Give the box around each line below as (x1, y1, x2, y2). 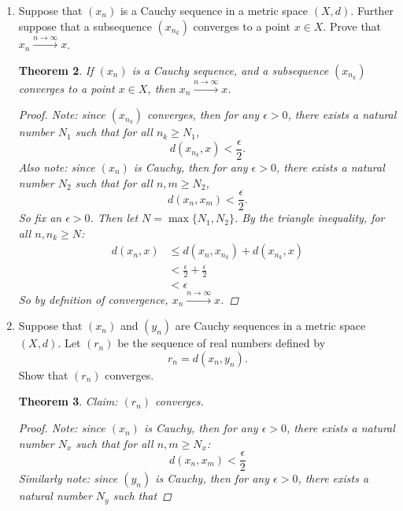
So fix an (18, 209, 62, 226)
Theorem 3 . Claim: (18, 393, 118, 409)
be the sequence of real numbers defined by (117, 335, 326, 351)
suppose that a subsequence (18, 17, 152, 34)
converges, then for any (147, 106, 260, 123)
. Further (350, 2, 394, 18)
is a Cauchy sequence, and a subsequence (131, 61, 329, 78)
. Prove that (323, 17, 382, 34)
